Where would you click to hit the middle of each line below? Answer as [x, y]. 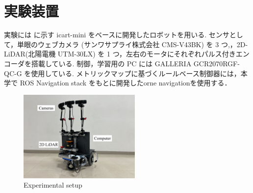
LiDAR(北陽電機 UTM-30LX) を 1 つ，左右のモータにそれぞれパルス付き [120, 54]
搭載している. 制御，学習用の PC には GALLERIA [111, 63]
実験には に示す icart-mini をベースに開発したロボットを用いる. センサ [117, 35]
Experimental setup [53, 185]
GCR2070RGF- [216, 63]
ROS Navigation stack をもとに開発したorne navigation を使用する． [126, 83]
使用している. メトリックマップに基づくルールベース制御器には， [136, 73]
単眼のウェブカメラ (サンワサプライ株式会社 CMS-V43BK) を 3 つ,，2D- [133, 44]
